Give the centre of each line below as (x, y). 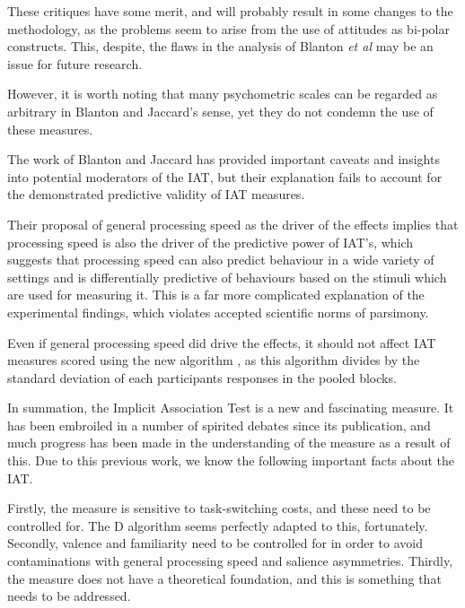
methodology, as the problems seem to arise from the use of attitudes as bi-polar (228, 28)
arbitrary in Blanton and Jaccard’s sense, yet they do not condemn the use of (220, 111)
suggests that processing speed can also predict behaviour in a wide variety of (221, 260)
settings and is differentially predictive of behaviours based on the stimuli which (227, 277)
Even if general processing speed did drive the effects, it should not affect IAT (222, 342)
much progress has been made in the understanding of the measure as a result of (229, 443)
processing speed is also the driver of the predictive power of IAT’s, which (211, 242)
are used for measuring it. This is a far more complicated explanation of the (216, 295)
